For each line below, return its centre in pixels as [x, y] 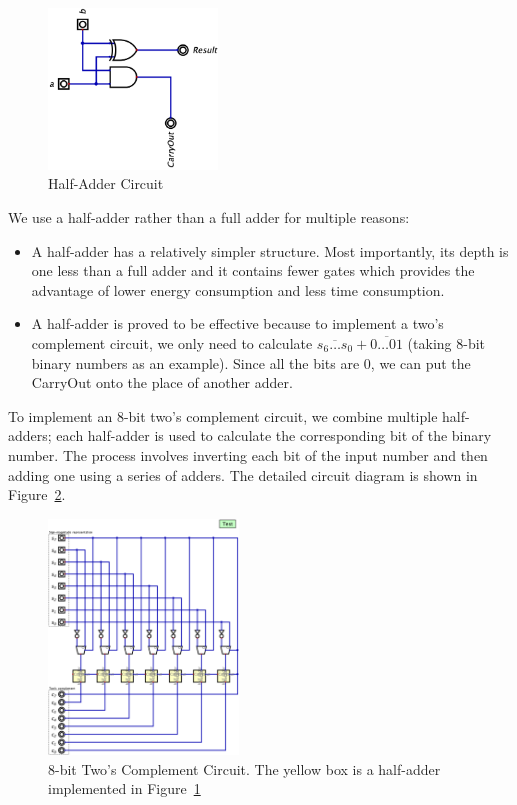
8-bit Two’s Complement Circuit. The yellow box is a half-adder [244, 768]
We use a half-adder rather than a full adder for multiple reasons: [209, 217]
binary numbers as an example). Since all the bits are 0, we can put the [251, 362]
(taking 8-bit [446, 342]
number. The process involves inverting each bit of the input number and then [248, 454]
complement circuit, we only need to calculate [172, 342]
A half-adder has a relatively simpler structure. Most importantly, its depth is [270, 250]
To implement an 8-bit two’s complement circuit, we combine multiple [223, 415]
